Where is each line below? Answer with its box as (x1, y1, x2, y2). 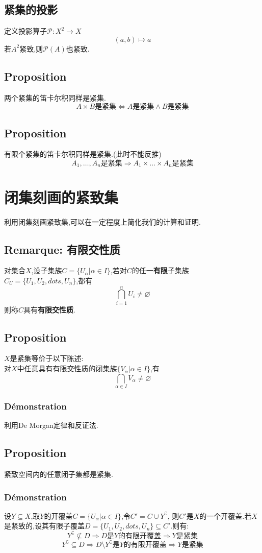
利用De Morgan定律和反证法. (4, 420, 98, 430)
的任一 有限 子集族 (132, 265, 189, 276)
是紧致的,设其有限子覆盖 (4, 520, 85, 531)
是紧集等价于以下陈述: (10, 353, 84, 364)
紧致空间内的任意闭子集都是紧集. (4, 469, 113, 479)
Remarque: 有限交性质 (4, 241, 120, 257)
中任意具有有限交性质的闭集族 (17, 363, 117, 374)
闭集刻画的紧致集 (4, 186, 119, 207)
